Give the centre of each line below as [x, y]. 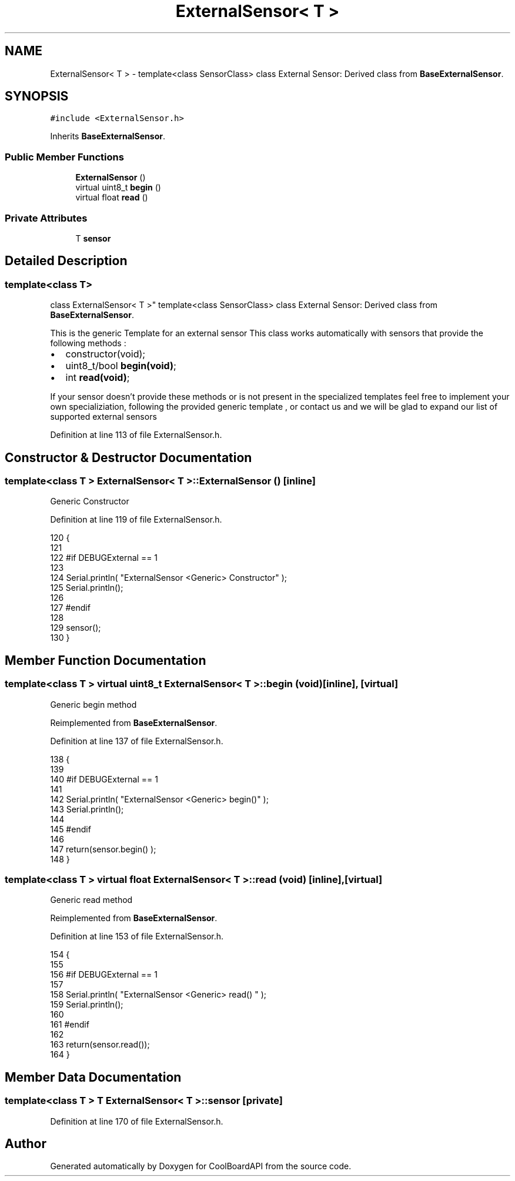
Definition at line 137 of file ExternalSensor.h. [137, 741]
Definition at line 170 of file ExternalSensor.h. [137, 1121]
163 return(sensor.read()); [100, 1045]
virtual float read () [112, 198]
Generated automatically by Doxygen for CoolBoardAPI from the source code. [201, 1166]
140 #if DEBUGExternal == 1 [104, 779]
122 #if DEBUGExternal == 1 [104, 558]
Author [26, 1143]
